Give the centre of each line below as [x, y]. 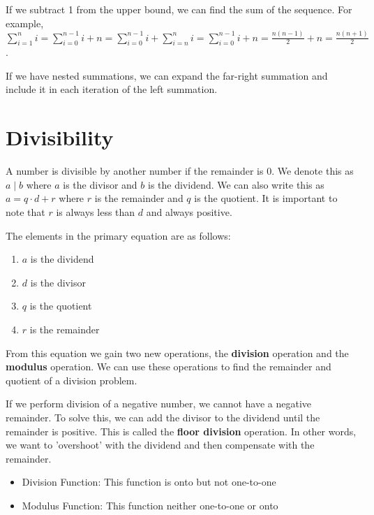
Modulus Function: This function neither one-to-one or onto [150, 505]
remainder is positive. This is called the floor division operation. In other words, [181, 431]
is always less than [96, 211]
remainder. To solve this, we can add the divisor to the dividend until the [163, 417]
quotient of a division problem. [72, 380]
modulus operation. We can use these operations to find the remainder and [169, 367]
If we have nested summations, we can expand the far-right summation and [167, 75]
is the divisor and [100, 184]
